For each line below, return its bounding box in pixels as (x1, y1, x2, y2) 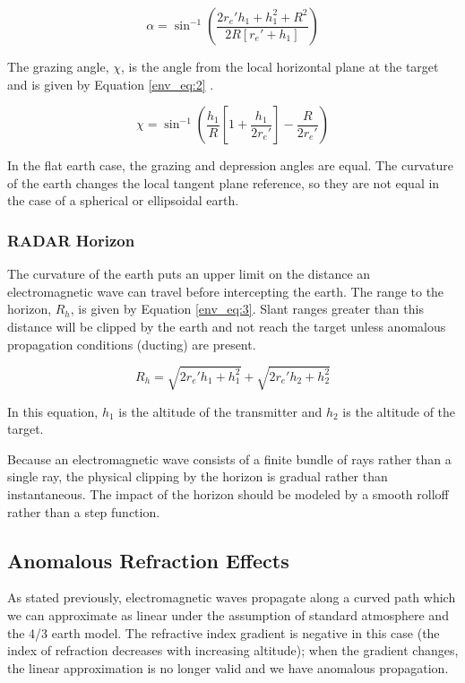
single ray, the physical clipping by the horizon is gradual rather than (7, 467, 388, 486)
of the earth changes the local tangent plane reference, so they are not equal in (7, 173, 440, 192)
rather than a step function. (7, 502, 160, 521)
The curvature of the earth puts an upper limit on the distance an (7, 264, 371, 283)
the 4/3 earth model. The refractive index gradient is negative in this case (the (7, 623, 440, 642)
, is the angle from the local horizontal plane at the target (121, 57, 439, 75)
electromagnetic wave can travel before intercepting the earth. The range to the (7, 281, 444, 300)
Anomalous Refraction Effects (7, 546, 289, 574)
